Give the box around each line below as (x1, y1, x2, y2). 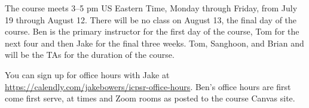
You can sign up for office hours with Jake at (5, 68, 170, 81)
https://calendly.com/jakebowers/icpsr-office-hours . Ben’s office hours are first (5, 80, 291, 92)
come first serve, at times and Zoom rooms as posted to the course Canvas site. (5, 92, 295, 104)
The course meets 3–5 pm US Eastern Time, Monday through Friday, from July (5, 2, 298, 14)
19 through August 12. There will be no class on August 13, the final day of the (5, 13, 297, 26)
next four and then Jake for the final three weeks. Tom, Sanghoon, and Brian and (5, 36, 304, 49)
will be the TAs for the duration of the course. (5, 48, 175, 61)
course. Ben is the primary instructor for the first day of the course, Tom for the (5, 25, 299, 38)
